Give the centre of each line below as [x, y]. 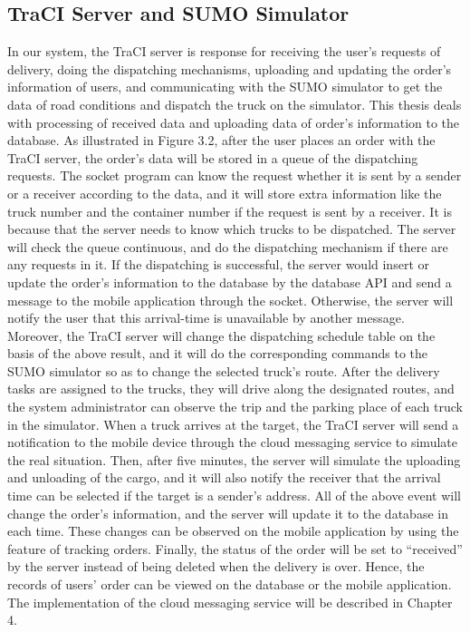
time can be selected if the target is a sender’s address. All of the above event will [235, 496]
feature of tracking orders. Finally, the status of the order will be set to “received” [235, 548]
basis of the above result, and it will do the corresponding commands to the [218, 353]
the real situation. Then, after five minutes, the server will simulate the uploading [234, 459]
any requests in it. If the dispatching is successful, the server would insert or [218, 264]
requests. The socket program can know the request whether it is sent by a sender [235, 175]
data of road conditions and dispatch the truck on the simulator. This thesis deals [235, 104]
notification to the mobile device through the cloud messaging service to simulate [232, 442]
